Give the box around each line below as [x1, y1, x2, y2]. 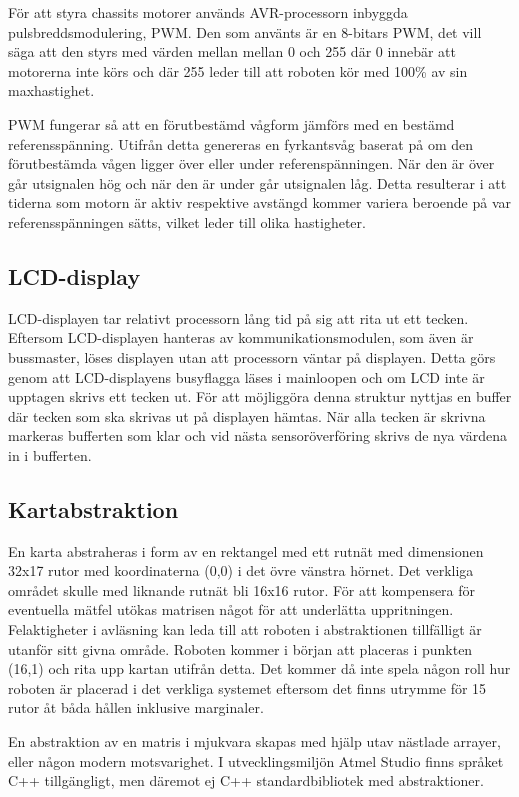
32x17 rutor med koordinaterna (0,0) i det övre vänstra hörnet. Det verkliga [8, 560, 474, 581]
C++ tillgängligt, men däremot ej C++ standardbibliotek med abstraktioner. [8, 770, 484, 791]
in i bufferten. [8, 444, 92, 465]
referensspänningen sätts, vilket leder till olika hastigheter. [8, 211, 366, 232]
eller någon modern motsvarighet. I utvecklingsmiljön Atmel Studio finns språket [8, 750, 504, 771]
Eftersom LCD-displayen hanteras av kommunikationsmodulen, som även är [8, 327, 474, 348]
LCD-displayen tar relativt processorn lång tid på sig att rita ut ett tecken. [8, 307, 469, 328]
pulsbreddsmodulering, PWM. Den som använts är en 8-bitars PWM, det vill [8, 21, 482, 42]
